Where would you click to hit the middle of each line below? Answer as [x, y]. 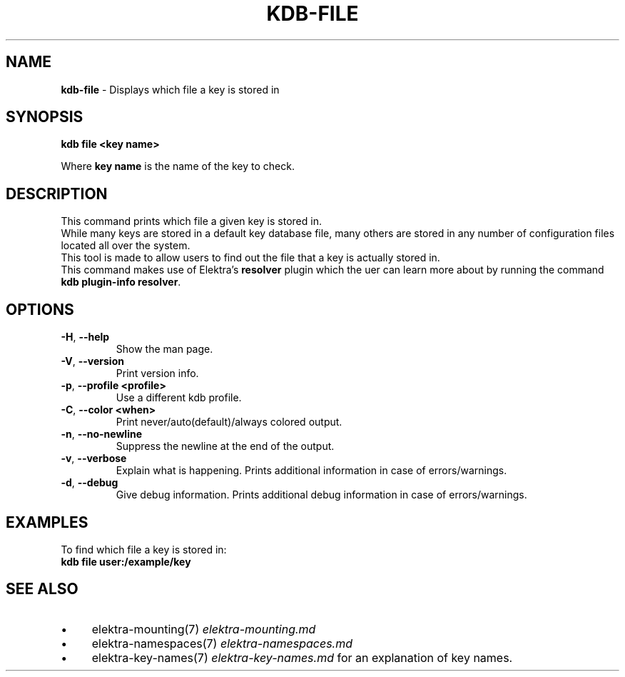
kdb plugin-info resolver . [121, 282]
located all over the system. [126, 246]
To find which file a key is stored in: [144, 549]
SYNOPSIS [45, 117]
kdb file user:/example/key [126, 561]
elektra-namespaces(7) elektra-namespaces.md [222, 643]
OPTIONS [40, 309]
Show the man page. [164, 349]
